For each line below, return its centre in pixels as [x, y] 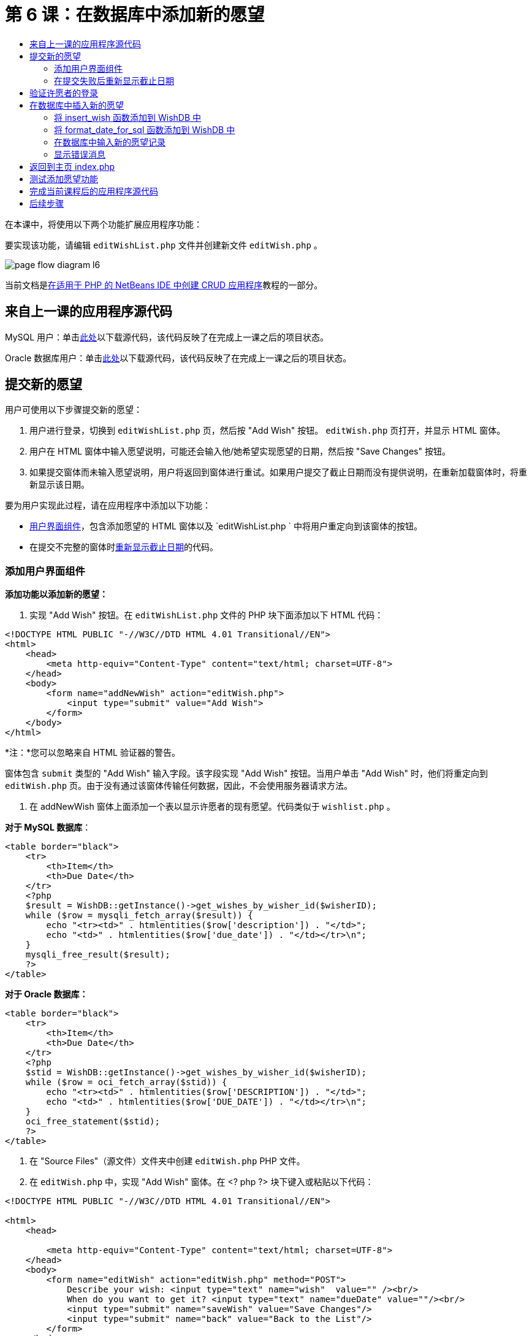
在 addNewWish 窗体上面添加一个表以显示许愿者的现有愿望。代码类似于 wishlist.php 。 [212, 807]
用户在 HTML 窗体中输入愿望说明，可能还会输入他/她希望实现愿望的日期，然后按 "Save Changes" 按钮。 [240, 451]
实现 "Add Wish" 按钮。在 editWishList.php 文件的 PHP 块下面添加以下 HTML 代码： [207, 615]
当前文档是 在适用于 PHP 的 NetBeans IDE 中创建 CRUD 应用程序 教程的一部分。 [164, 285]
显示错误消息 [80, 154]
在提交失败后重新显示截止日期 [114, 80]
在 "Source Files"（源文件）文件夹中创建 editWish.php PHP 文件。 [167, 1161]
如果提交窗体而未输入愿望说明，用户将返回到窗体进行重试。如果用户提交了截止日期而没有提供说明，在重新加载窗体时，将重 [278, 472]
